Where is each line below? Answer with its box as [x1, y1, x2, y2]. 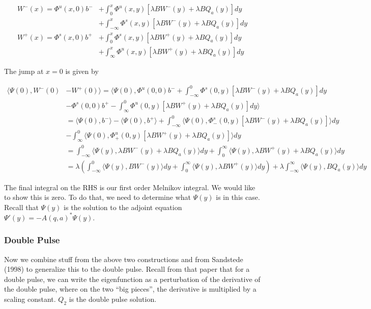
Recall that [4, 201, 39, 212]
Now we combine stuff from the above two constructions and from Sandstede [4, 253, 243, 264]
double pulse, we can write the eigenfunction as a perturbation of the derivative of [4, 273, 261, 284]
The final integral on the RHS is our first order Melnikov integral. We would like [4, 182, 255, 192]
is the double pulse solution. [69, 294, 157, 304]
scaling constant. [4, 294, 56, 304]
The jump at [4, 66, 44, 76]
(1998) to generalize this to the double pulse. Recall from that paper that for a [4, 264, 250, 274]
